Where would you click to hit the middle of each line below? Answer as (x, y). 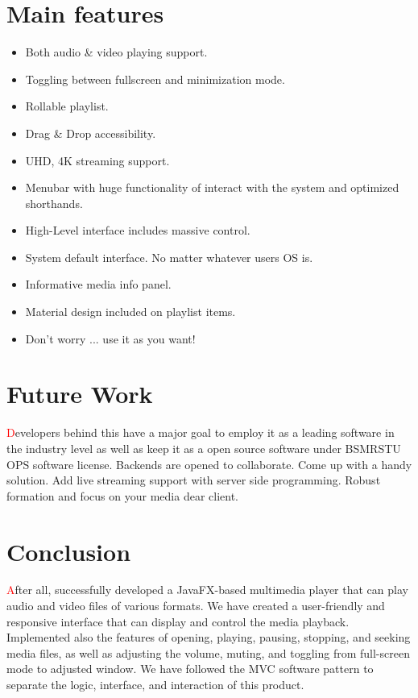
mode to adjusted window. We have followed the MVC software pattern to (190, 669)
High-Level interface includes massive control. (138, 230)
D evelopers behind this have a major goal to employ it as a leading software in (201, 432)
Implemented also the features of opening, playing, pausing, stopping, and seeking (209, 637)
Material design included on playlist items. (130, 312)
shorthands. (54, 203)
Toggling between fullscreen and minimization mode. (155, 79)
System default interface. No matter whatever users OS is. (169, 257)
